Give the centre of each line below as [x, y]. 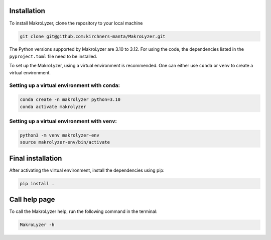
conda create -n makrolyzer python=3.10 [70, 100]
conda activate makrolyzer [53, 106]
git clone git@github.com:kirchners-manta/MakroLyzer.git [93, 36]
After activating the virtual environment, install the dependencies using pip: [87, 170]
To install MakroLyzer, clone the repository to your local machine [76, 23]
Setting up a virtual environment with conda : [65, 85]
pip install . [37, 184]
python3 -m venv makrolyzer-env [60, 135]
